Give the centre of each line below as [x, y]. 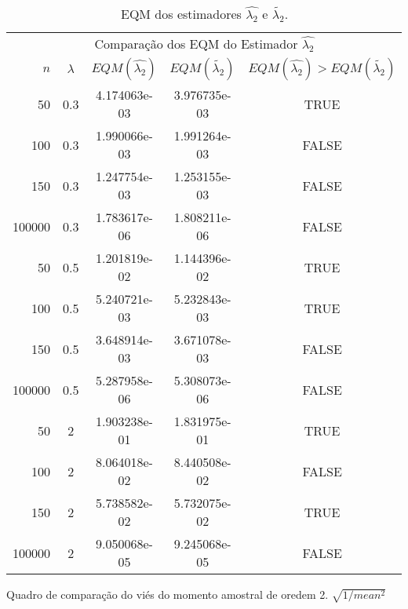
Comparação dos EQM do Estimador [196, 44]
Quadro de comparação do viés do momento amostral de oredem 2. [168, 594]
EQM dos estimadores [181, 14]
